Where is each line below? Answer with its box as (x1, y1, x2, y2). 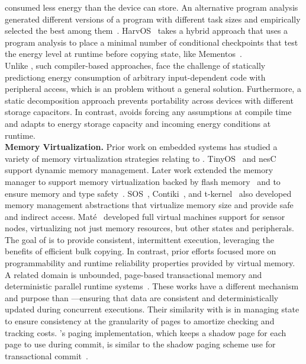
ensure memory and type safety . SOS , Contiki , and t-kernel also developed (5, 187, 292, 199)
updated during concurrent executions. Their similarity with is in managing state (5, 303, 299, 315)
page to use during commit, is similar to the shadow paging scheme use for (5, 338, 276, 350)
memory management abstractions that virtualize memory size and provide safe (5, 199, 294, 211)
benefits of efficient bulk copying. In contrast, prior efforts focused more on (5, 245, 276, 257)
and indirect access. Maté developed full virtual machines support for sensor (5, 210, 285, 222)
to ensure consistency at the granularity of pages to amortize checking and (5, 315, 275, 327)
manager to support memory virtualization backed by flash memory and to (5, 175, 281, 187)
